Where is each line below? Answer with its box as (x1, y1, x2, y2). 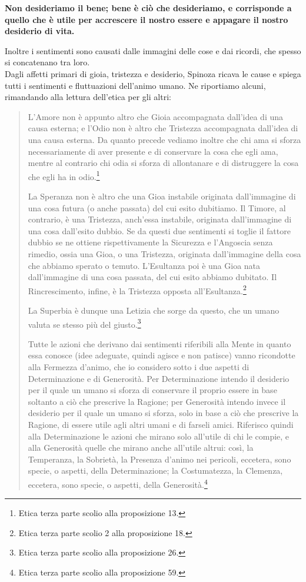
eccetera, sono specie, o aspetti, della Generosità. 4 (28, 476, 208, 490)
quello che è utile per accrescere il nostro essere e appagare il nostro (5, 13, 288, 25)
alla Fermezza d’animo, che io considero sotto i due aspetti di (28, 361, 250, 373)
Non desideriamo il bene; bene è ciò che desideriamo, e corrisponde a (5, 2, 292, 14)
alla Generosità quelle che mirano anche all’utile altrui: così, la (28, 441, 254, 454)
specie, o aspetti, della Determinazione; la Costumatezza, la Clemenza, (28, 464, 283, 477)
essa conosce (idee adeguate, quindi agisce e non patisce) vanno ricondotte (28, 349, 295, 361)
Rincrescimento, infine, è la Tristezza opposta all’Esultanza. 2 (28, 282, 247, 297)
